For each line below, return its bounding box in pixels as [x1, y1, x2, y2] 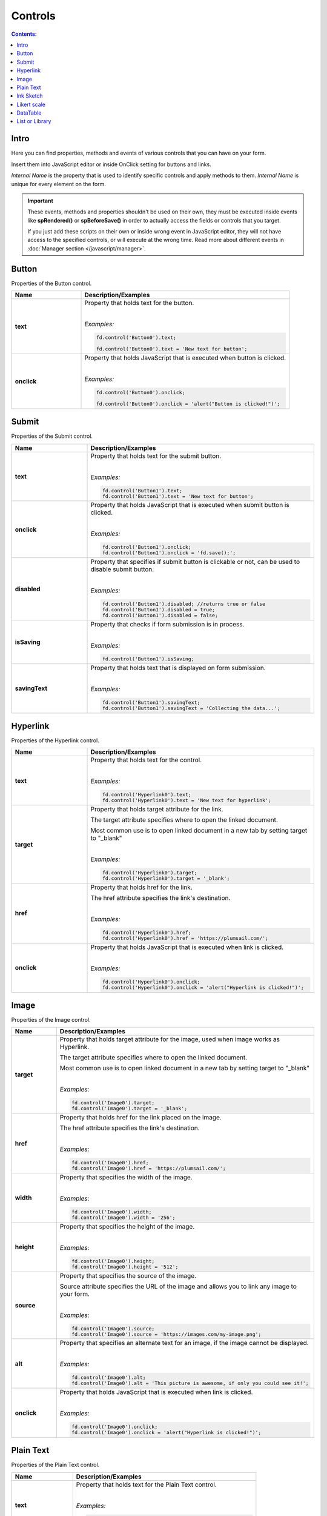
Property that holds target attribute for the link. [90, 805, 223, 814]
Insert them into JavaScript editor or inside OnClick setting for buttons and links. [11, 161, 211, 168]
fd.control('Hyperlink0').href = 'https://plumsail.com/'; [102, 934, 269, 941]
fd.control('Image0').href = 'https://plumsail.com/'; [71, 1165, 226, 1172]
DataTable [16, 109, 42, 116]
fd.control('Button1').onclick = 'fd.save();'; [102, 549, 236, 556]
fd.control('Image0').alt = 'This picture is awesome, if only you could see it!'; [71, 1380, 309, 1387]
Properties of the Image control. [11, 1016, 91, 1024]
